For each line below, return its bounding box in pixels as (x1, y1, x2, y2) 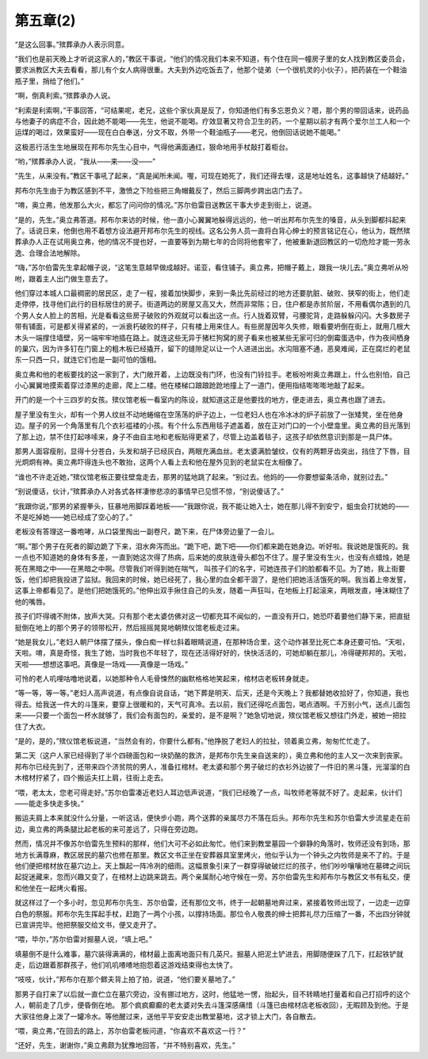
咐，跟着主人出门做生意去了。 (14, 273, 113, 283)
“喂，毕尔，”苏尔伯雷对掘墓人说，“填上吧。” (14, 935, 152, 944)
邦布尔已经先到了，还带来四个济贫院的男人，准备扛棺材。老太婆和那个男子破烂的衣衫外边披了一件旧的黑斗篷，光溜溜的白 (14, 762, 411, 771)
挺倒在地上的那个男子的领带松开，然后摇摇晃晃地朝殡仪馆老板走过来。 (14, 622, 244, 632)
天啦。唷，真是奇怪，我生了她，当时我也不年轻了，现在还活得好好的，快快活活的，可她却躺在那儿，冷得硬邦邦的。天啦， (14, 648, 411, 658)
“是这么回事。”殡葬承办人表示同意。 (14, 40, 129, 49)
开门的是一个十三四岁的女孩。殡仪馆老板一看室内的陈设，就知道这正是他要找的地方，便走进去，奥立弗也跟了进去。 (14, 395, 390, 404)
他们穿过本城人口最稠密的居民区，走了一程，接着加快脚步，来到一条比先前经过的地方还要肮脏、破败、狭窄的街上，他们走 (14, 288, 411, 297)
